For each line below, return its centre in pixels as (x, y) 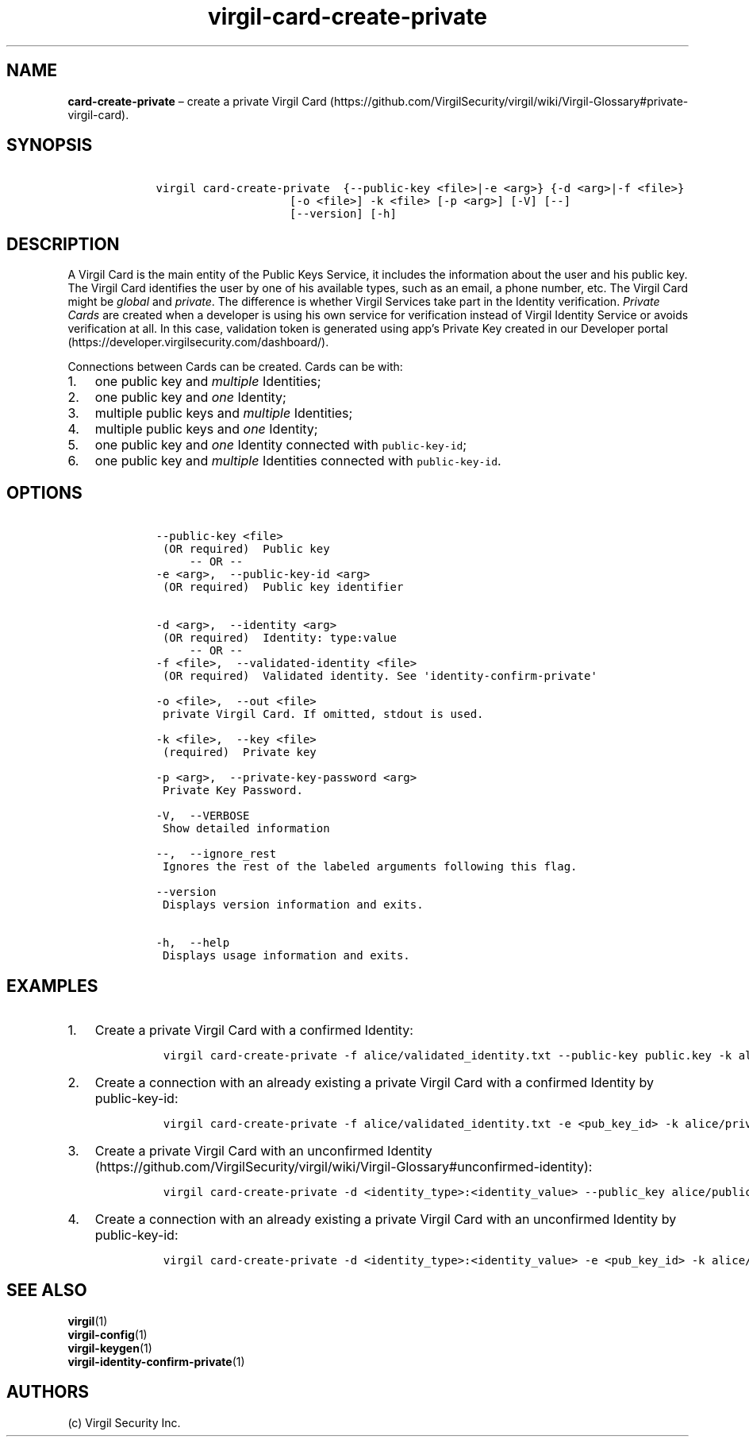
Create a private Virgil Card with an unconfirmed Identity (263, 1150)
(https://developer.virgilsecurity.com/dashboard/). (198, 342)
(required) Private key (239, 752)
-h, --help (193, 943)
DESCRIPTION (63, 244)
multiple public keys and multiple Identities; (224, 413)
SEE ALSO (47, 1291)
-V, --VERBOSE (203, 816)
